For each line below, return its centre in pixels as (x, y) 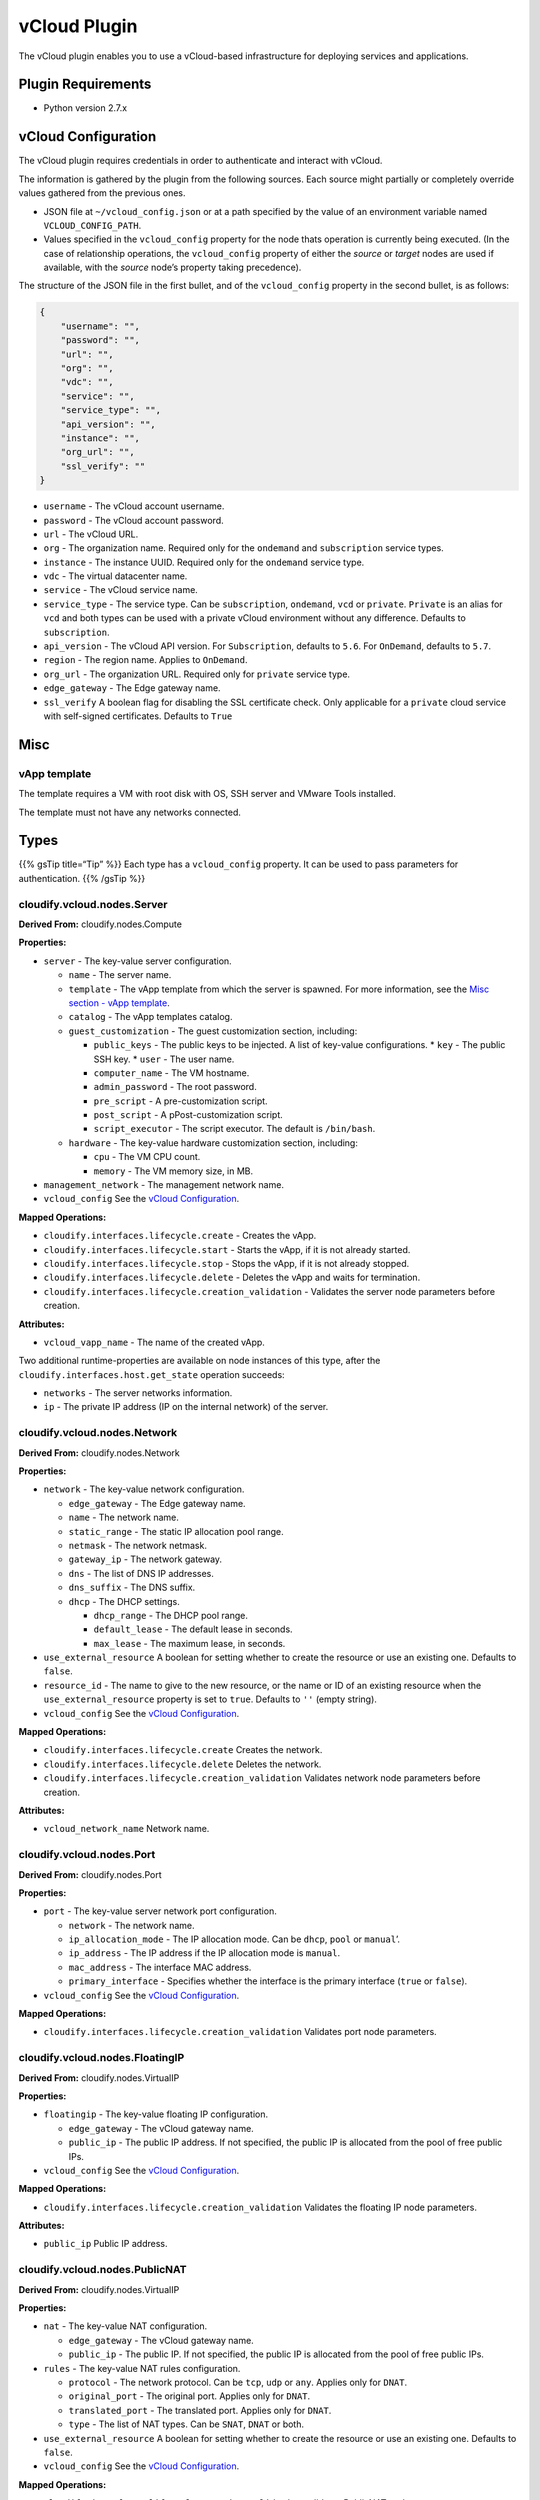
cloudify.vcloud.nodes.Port (87, 1855)
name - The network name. (123, 1517)
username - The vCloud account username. (134, 506)
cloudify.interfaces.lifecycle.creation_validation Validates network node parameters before (262, 1778)
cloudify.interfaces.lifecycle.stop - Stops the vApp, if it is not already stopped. (226, 1263)
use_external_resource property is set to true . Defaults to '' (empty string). (210, 1699)
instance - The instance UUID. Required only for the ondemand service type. (204, 562)
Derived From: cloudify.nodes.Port (90, 1874)
